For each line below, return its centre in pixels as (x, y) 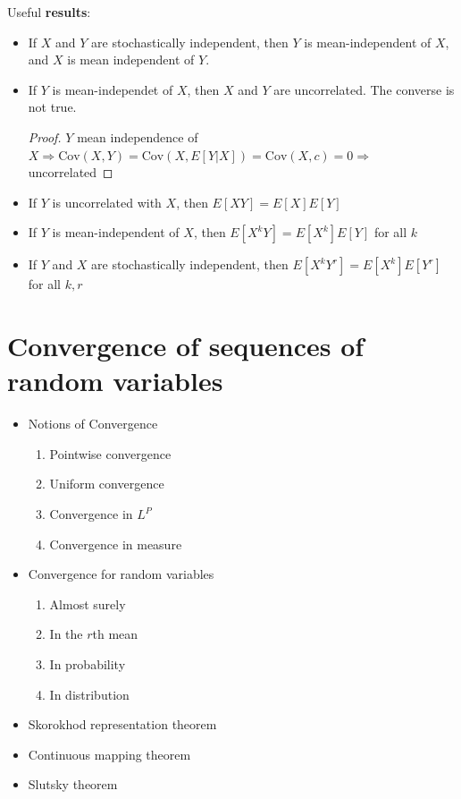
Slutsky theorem (73, 784)
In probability (88, 664)
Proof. (45, 136)
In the (66, 634)
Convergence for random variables (121, 574)
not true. (52, 107)
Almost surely (88, 603)
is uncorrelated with (107, 202)
